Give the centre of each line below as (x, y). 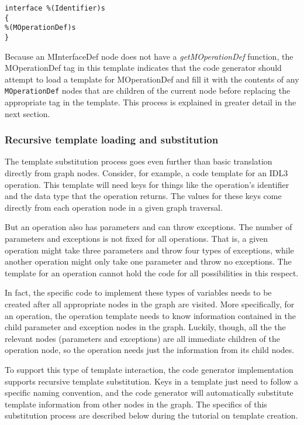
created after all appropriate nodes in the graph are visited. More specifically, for (150, 304)
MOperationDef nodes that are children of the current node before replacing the (148, 90)
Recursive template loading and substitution (112, 140)
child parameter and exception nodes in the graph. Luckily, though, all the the (145, 327)
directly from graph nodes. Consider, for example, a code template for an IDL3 (146, 173)
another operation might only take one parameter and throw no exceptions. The (148, 261)
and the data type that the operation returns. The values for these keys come (143, 196)
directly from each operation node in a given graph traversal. (114, 207)
